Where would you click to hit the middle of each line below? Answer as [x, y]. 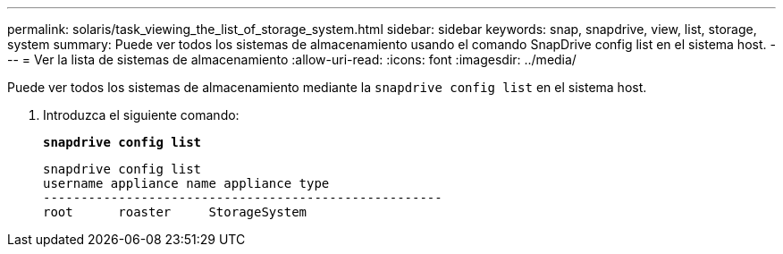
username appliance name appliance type [186, 183]
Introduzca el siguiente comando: [141, 115]
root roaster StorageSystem [175, 212]
